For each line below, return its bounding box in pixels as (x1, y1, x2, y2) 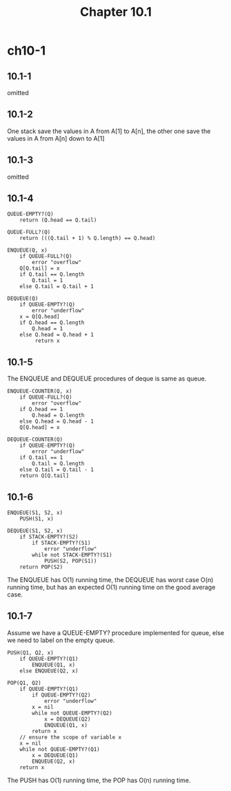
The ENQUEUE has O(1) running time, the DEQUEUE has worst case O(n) (7, 576, 214, 584)
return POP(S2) (19, 563, 63, 571)
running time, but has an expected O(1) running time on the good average (7, 583, 216, 592)
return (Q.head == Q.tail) (19, 217, 97, 224)
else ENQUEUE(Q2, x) (19, 667, 79, 674)
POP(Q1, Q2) (7, 679, 41, 686)
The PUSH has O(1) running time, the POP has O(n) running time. (7, 776, 191, 784)
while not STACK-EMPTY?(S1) (32, 552, 112, 559)
